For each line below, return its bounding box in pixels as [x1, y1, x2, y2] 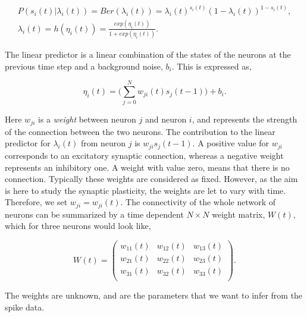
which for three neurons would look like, [5, 219, 151, 232]
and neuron [145, 113, 187, 125]
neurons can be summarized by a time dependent [5, 208, 184, 220]
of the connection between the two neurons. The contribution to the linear [5, 125, 275, 137]
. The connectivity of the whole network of [120, 196, 276, 208]
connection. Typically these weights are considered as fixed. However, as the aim [5, 172, 298, 185]
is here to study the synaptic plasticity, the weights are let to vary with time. [5, 184, 286, 196]
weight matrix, [212, 208, 265, 220]
